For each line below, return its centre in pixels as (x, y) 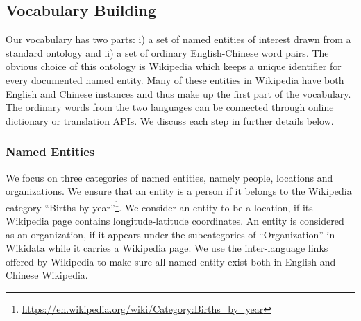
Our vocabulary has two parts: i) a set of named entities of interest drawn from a (178, 39)
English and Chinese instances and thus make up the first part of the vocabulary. (178, 93)
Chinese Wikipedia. (47, 275)
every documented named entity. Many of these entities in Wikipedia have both (175, 79)
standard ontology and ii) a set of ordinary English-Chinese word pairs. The (167, 52)
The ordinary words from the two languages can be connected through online (170, 107)
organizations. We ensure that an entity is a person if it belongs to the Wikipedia (179, 191)
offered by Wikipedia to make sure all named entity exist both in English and (171, 261)
